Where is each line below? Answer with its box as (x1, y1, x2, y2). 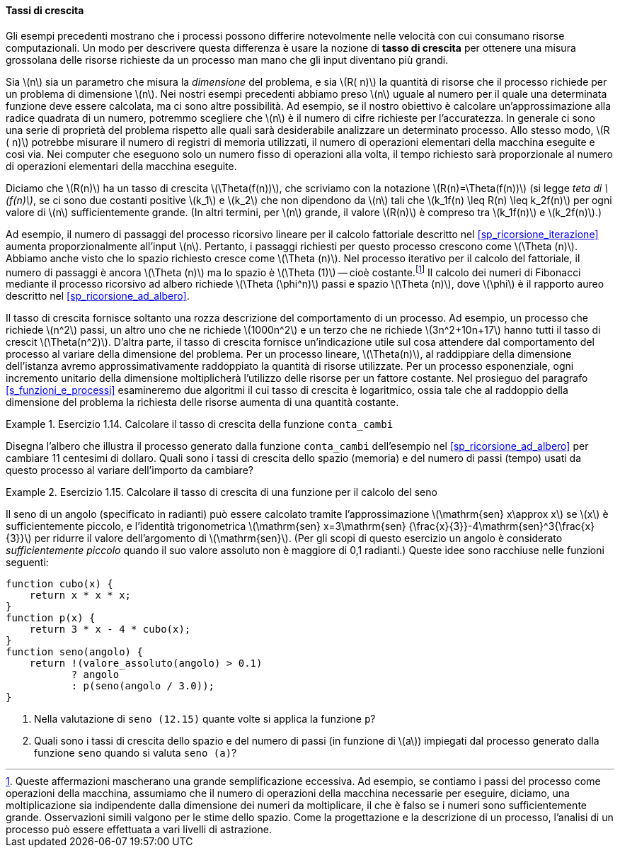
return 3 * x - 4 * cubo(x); (29, 623, 191, 635)
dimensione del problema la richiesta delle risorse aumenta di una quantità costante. (6, 396, 399, 409)
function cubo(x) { (6, 578, 113, 590)
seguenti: (6, 556, 49, 569)
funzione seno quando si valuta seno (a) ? (34, 747, 237, 759)
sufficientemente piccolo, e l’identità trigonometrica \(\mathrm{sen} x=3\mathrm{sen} (6, 520, 406, 533)
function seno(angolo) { (6, 646, 143, 658)
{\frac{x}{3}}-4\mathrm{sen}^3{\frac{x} (408, 520, 595, 533)
